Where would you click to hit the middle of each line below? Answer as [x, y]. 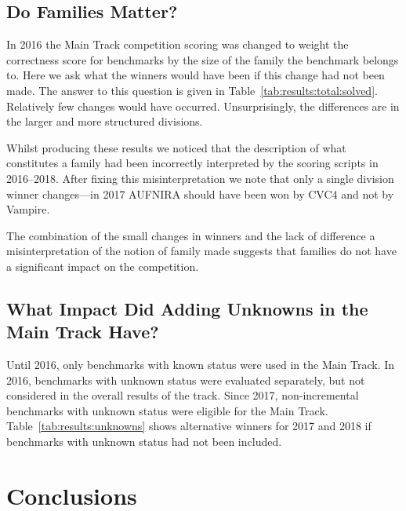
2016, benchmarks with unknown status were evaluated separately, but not [186, 380]
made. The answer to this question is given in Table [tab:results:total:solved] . [192, 90]
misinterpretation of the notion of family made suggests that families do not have [201, 251]
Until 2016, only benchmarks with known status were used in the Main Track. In [201, 365]
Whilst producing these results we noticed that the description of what [176, 147]
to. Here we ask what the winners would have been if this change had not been [196, 75]
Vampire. [28, 209]
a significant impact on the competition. [103, 266]
